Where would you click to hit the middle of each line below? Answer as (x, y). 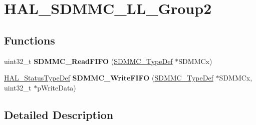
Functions (30, 40)
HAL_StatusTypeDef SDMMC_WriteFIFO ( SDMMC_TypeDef (109, 78)
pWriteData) (57, 87)
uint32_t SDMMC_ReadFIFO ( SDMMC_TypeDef (88, 61)
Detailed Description (59, 114)
